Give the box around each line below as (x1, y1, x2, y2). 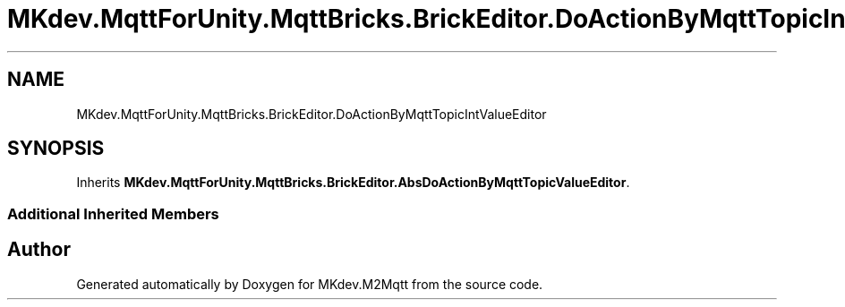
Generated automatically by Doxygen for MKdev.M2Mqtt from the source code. (76, 276, 543, 292)
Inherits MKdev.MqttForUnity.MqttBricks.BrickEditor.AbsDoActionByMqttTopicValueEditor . (76, 175, 630, 191)
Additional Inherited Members (7, 204, 219, 223)
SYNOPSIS (7, 137, 105, 160)
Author (7, 238, 71, 261)
